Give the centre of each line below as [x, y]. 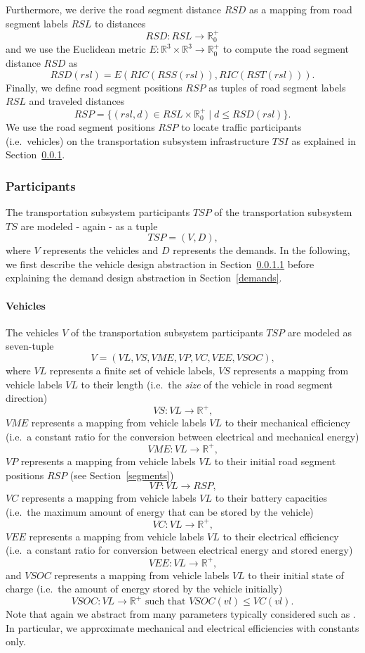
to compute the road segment [286, 49]
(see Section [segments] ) [122, 475]
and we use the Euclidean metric [76, 49]
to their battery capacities [271, 498]
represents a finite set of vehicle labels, [132, 370]
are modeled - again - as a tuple [89, 226]
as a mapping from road [301, 9]
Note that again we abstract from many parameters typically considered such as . [181, 614]
